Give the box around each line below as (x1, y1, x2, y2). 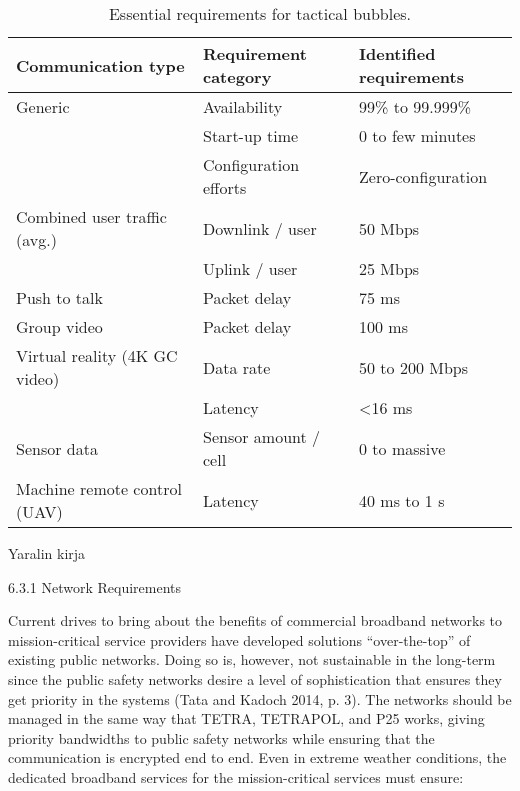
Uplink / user (203, 257, 298, 280)
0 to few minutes (359, 124, 476, 147)
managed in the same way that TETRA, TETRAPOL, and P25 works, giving (8, 708, 485, 729)
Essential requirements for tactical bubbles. (108, 2, 412, 25)
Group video (16, 315, 103, 338)
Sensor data (16, 436, 98, 460)
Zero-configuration (359, 164, 488, 188)
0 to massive (359, 436, 446, 460)
